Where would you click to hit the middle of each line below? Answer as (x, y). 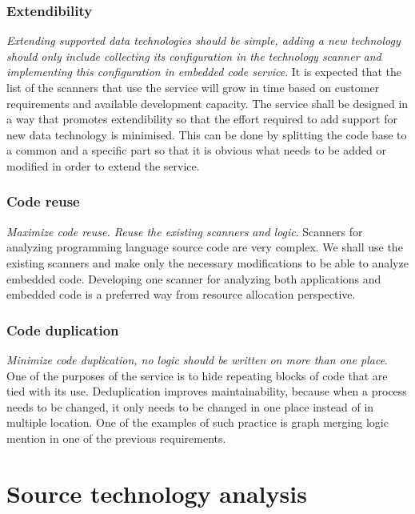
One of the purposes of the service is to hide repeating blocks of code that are (197, 375)
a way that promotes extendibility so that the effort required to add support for (202, 119)
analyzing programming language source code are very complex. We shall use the (205, 247)
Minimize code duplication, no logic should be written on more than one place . (197, 359)
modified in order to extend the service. (103, 165)
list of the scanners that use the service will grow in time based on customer (193, 87)
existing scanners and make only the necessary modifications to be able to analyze (207, 262)
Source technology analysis (157, 493)
